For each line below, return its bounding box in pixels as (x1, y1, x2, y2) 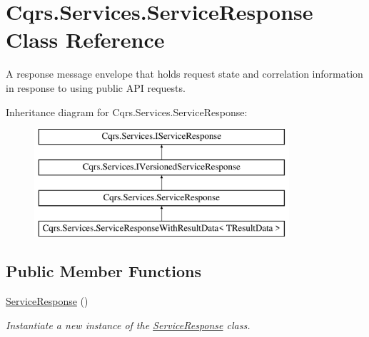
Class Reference (6, 25, 165, 54)
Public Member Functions (6, 260, 201, 282)
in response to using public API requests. (6, 80, 186, 95)
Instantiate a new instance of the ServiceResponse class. (6, 317, 251, 332)
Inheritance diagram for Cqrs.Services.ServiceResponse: (6, 104, 248, 119)
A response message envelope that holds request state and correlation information (6, 66, 363, 81)
